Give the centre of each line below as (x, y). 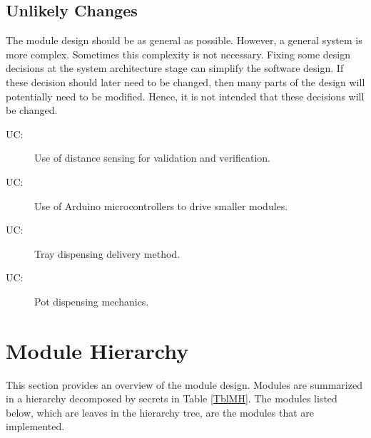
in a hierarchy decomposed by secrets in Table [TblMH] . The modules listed (172, 398)
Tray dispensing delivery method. (107, 253)
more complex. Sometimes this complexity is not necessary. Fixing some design (178, 54)
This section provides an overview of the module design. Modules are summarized (184, 384)
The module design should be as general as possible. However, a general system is (184, 40)
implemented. (35, 426)
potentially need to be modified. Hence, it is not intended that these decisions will (185, 96)
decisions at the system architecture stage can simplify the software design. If (175, 68)
